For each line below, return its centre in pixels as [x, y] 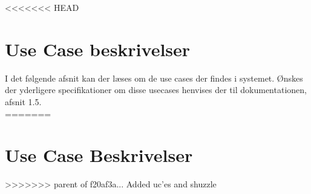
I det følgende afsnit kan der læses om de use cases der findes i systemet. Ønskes [154, 78]
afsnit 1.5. [23, 101]
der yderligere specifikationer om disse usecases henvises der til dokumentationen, [156, 90]
